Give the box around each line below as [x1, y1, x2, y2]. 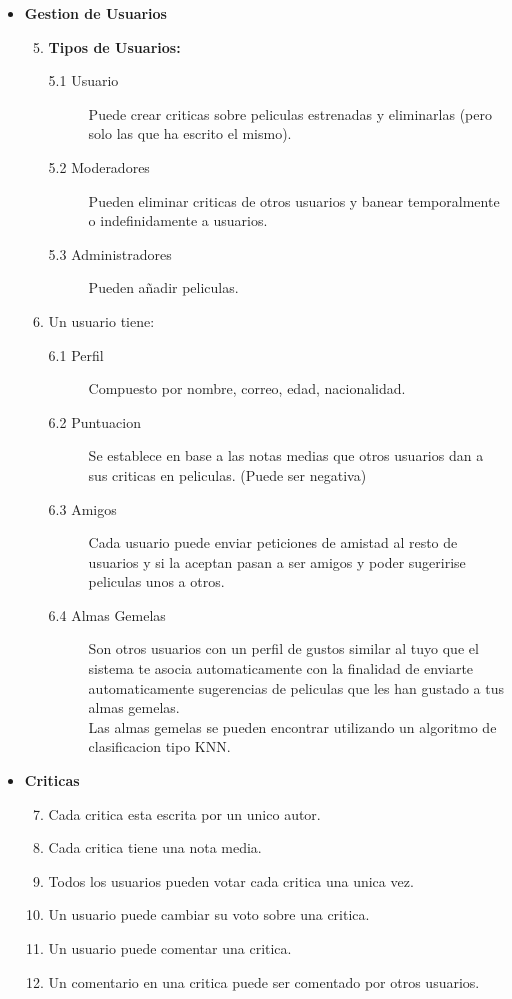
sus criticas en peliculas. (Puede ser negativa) [88, 464, 367, 485]
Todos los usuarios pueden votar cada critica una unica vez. [48, 870, 414, 891]
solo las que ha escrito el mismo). [88, 123, 292, 144]
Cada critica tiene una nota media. [48, 837, 262, 858]
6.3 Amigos [48, 498, 117, 519]
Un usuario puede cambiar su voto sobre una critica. [48, 904, 370, 925]
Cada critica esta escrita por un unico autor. [48, 803, 321, 824]
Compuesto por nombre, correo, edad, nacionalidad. [88, 378, 406, 399]
